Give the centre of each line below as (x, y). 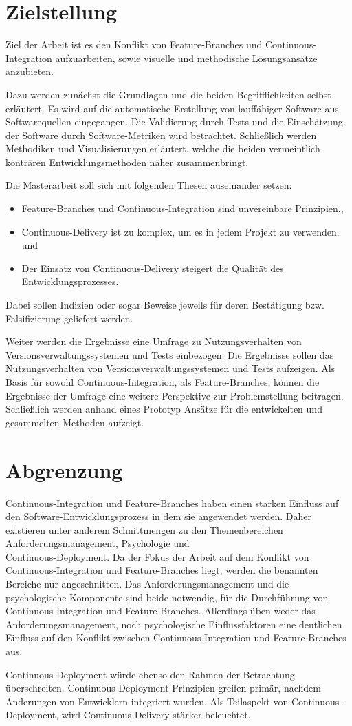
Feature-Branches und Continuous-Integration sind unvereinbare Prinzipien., (183, 208)
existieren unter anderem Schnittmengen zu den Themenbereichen (144, 529)
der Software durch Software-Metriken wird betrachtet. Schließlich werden (161, 135)
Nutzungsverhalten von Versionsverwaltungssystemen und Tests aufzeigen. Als (170, 368)
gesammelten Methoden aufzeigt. (75, 422)
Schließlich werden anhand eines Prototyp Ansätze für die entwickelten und (164, 409)
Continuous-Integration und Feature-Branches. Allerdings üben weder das (161, 611)
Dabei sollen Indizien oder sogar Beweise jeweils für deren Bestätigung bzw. (165, 305)
